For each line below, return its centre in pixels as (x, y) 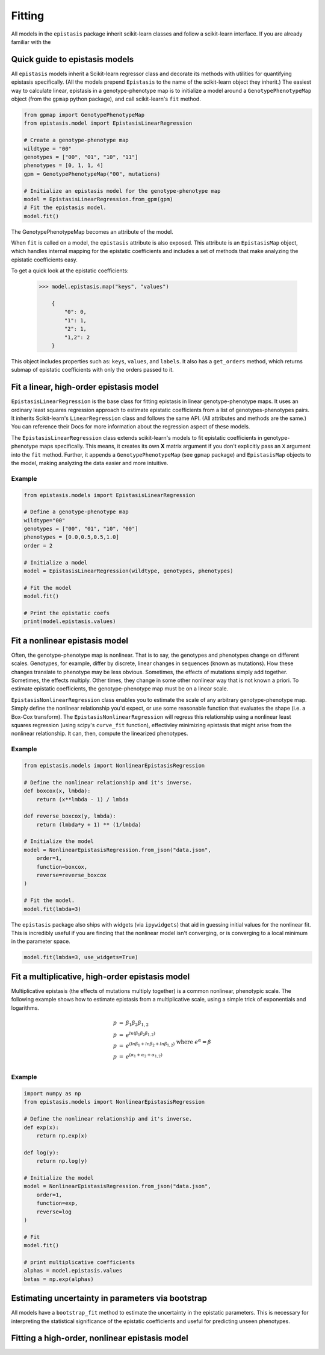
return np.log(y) (62, 1161)
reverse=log (54, 1212)
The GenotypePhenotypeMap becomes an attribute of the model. (92, 231)
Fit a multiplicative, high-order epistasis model (101, 976)
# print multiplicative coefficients (79, 1262)
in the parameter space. (41, 941)
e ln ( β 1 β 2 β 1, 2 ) (141, 1034)
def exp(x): (42, 1127)
